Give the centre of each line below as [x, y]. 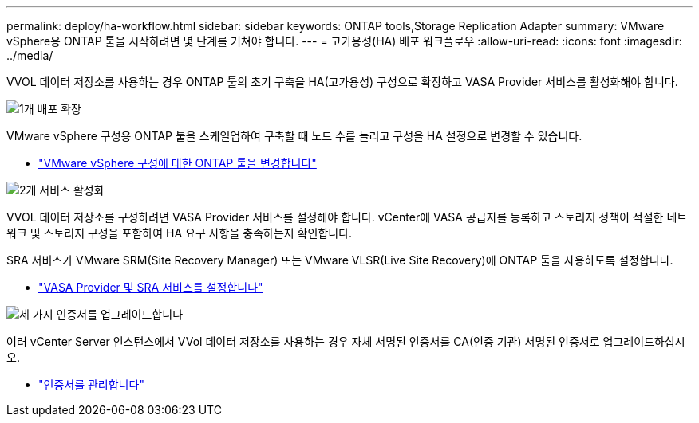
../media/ [30, 55]
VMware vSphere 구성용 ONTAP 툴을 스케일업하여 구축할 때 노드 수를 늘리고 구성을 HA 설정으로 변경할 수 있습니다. [294, 136]
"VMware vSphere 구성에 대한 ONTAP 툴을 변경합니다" [178, 163]
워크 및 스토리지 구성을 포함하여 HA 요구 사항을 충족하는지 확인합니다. [180, 233]
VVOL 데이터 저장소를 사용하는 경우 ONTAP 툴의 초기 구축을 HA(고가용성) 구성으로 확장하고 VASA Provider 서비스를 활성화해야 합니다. [342, 82]
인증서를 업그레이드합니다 [120, 314]
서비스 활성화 [72, 190]
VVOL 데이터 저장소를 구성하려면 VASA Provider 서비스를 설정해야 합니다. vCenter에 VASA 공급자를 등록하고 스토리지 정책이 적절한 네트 [347, 217]
